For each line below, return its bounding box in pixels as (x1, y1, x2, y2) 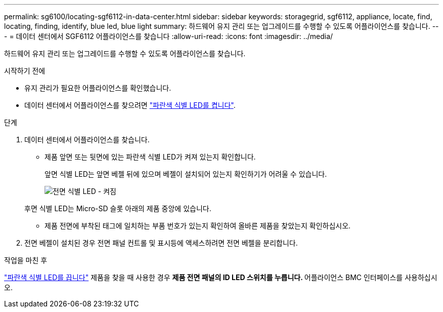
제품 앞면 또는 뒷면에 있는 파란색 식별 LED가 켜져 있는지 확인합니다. (45, 152, 256, 161)
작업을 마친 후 (4, 256, 48, 264)
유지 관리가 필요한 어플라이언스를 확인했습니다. (24, 84, 171, 92)
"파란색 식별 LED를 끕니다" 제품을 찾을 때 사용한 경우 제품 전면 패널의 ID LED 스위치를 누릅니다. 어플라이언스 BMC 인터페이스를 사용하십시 (4, 273, 437, 282)
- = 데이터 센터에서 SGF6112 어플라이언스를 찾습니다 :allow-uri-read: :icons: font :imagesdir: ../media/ (4, 32, 333, 41)
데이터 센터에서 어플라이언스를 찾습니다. (24, 135, 150, 144)
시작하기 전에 (4, 66, 46, 75)
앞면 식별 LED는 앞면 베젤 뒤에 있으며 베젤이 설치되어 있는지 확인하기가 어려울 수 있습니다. (45, 170, 327, 178)
